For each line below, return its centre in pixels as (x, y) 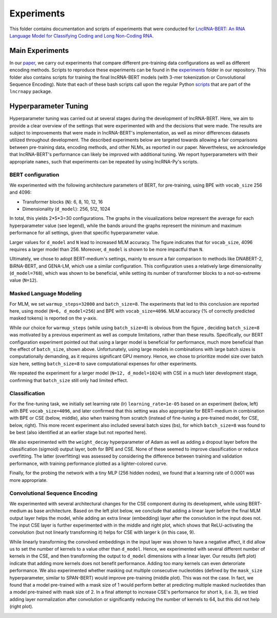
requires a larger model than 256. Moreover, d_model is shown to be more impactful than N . (106, 249)
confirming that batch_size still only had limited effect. (69, 380)
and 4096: (21, 192)
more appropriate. (29, 480)
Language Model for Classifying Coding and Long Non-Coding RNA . (82, 35)
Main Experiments (39, 51)
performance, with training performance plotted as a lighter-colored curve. (88, 463)
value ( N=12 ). (24, 280)
